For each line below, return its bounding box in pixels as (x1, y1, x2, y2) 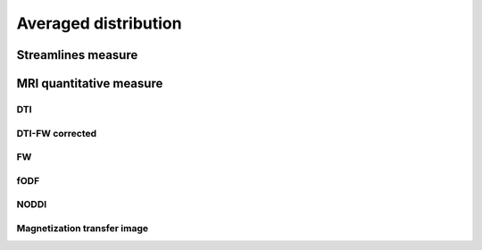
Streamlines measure (16, 47, 138, 62)
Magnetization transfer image (16, 221, 149, 234)
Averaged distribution (16, 13, 182, 33)
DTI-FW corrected (16, 127, 97, 139)
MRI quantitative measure (16, 76, 163, 91)
